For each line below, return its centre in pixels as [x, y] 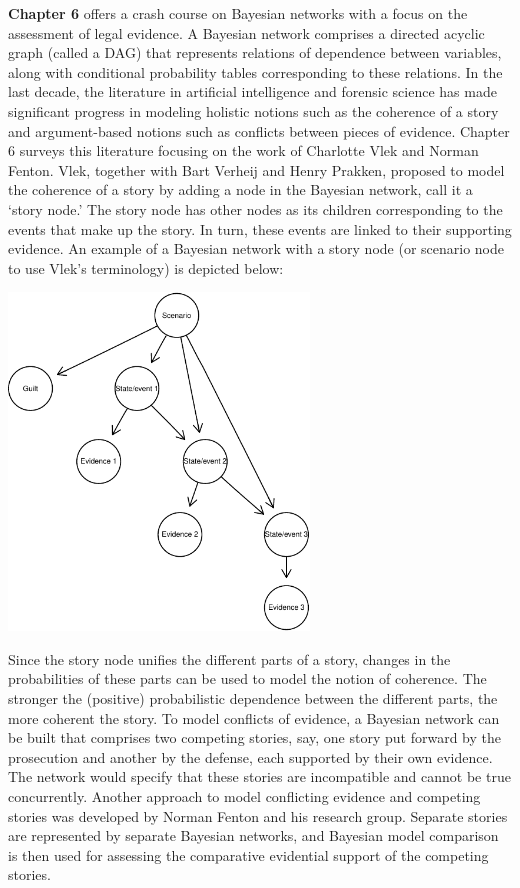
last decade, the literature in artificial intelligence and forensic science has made [252, 91]
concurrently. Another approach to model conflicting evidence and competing [244, 795]
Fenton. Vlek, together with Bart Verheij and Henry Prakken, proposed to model [256, 169]
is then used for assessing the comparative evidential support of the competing [248, 854]
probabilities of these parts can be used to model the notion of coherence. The [247, 678]
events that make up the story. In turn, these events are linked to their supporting [260, 228]
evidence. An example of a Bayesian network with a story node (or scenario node [256, 248]
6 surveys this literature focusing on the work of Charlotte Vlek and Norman [243, 150]
